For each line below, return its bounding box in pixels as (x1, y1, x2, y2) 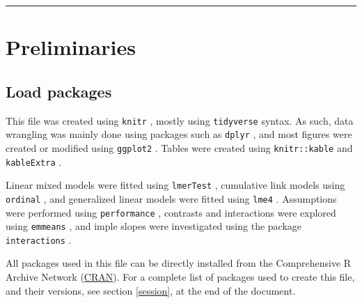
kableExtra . (6, 154, 62, 169)
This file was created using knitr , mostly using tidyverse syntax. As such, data (6, 113, 354, 127)
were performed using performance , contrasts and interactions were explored (6, 205, 336, 219)
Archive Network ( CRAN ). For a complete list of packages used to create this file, (6, 270, 355, 284)
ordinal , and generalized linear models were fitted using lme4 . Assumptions (6, 191, 337, 205)
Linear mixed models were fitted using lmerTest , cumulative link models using (6, 178, 345, 192)
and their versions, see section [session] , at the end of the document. (6, 283, 296, 297)
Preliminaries (6, 33, 136, 61)
